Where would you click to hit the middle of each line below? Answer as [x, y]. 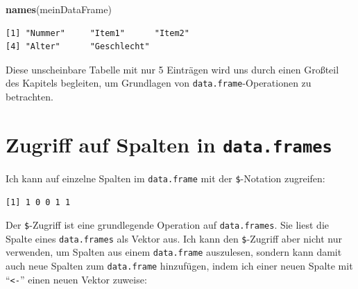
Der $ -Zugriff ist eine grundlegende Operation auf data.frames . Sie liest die [167, 225]
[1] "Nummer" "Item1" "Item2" [97, 33]
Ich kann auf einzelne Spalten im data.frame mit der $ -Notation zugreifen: [165, 178]
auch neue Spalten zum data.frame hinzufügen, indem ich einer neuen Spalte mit [179, 266]
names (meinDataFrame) [59, 9]
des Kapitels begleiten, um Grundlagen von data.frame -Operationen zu [159, 83]
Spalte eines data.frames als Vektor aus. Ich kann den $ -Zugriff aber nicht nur [174, 238]
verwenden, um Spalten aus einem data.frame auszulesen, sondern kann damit [174, 252]
